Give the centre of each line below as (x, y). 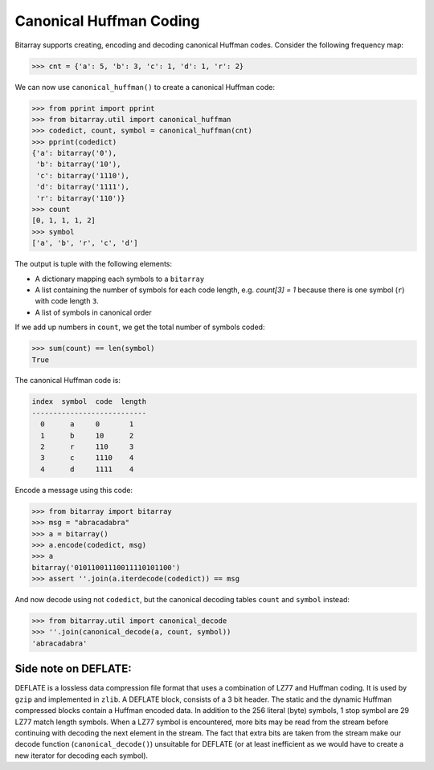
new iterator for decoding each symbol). (82, 756)
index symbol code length (89, 402)
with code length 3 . (67, 301)
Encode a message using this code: (74, 490)
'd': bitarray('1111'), (83, 187)
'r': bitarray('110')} (81, 198)
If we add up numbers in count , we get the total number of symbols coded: (140, 327)
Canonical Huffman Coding (107, 21)
